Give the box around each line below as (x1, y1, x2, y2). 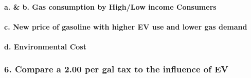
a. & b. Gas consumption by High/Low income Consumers (4, 1, 217, 12)
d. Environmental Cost (4, 41, 86, 51)
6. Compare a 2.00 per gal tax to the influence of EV (4, 63, 228, 75)
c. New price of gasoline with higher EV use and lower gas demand (4, 21, 247, 32)
